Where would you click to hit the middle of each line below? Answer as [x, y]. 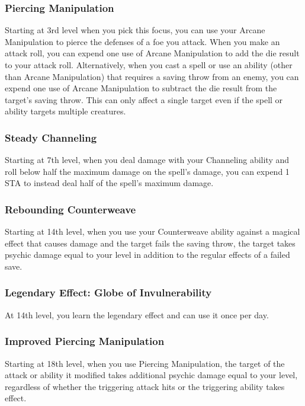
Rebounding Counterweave [70, 209]
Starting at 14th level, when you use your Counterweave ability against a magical [152, 231]
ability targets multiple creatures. [65, 111]
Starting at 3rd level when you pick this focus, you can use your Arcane [135, 30]
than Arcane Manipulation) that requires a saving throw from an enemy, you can [152, 76]
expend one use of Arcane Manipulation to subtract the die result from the [141, 88]
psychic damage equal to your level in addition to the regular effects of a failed [147, 255]
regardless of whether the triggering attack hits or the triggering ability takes [145, 386]
